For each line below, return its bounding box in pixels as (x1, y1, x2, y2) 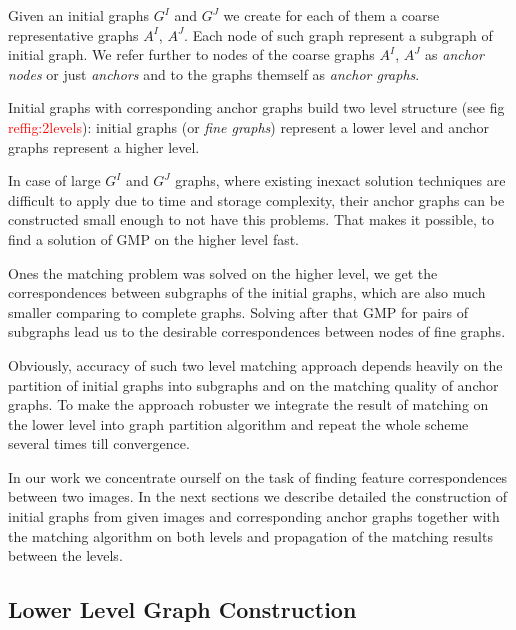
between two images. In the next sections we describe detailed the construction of (8, 486, 507, 507)
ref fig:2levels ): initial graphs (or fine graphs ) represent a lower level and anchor (8, 116, 490, 137)
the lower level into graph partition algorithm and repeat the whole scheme (8, 413, 469, 434)
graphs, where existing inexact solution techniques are (175, 170, 506, 191)
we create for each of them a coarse (223, 5, 440, 25)
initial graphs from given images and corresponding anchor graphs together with (8, 506, 500, 527)
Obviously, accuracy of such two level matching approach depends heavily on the (8, 354, 503, 375)
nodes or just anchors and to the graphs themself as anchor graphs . (8, 63, 420, 84)
